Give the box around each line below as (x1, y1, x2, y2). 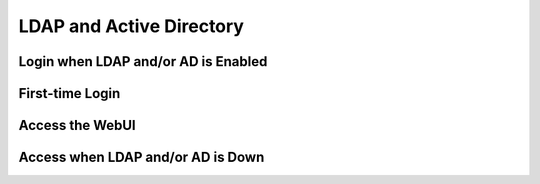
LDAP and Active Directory (18, 15, 245, 37)
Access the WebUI (18, 117, 136, 134)
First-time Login (18, 85, 121, 102)
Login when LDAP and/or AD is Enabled (18, 53, 268, 70)
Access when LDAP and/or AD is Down (18, 149, 265, 166)
